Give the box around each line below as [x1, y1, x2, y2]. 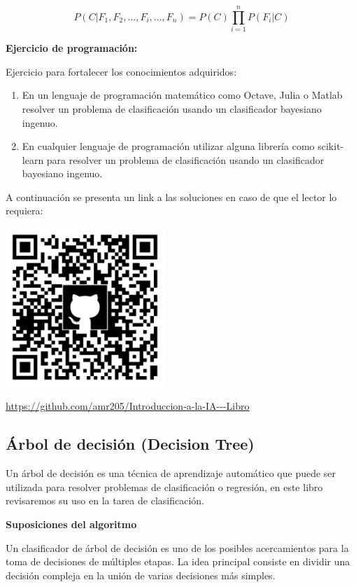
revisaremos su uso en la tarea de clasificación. [6, 493, 204, 508]
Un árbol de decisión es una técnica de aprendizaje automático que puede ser [6, 466, 336, 481]
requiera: [6, 203, 43, 218]
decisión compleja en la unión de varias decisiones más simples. [6, 567, 276, 582]
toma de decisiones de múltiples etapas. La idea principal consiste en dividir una [6, 554, 350, 569]
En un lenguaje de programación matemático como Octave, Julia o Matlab [22, 88, 343, 102]
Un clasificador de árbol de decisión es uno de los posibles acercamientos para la [6, 540, 349, 555]
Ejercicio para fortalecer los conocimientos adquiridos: [6, 64, 237, 78]
